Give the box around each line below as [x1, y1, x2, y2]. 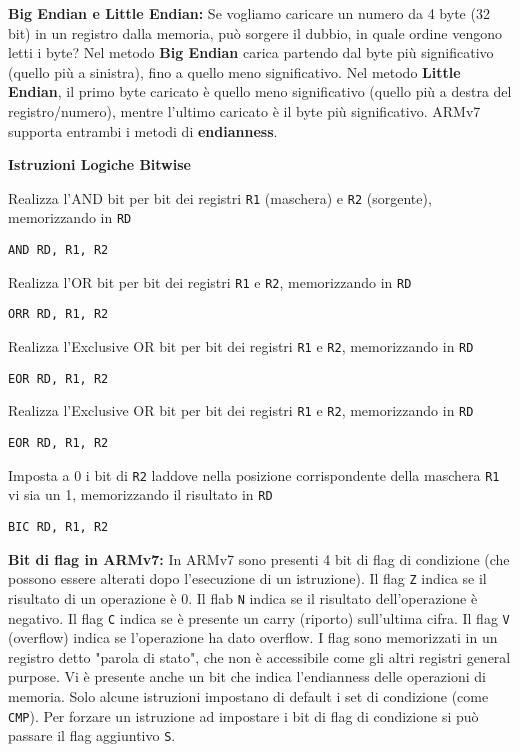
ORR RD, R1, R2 [8, 307, 109, 322]
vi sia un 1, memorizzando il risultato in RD [8, 484, 273, 505]
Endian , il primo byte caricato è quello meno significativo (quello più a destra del [8, 81, 512, 102]
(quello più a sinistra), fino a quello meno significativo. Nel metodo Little [8, 61, 461, 82]
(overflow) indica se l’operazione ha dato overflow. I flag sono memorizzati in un [8, 627, 498, 648]
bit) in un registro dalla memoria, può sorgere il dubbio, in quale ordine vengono [8, 22, 502, 43]
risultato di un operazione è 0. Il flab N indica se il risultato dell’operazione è [8, 587, 478, 608]
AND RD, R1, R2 [8, 243, 109, 258]
